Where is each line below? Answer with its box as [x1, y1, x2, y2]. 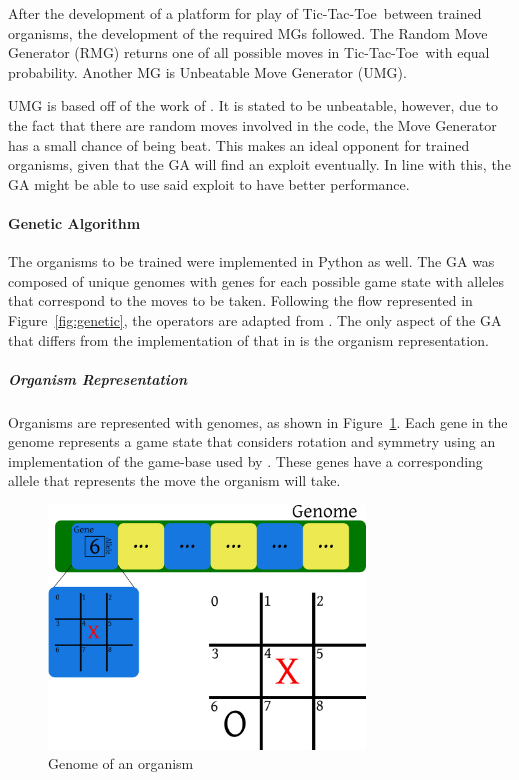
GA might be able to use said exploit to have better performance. [8, 173, 410, 194]
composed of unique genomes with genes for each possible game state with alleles [8, 270, 504, 291]
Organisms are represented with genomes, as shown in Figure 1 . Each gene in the [8, 411, 508, 432]
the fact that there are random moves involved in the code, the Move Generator [8, 114, 497, 135]
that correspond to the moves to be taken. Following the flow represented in [8, 290, 473, 311]
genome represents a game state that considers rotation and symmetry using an [8, 431, 496, 452]
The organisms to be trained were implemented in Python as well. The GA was [8, 251, 495, 272]
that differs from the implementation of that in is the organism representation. [8, 329, 489, 350]
